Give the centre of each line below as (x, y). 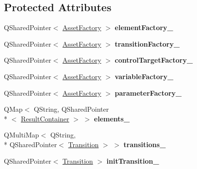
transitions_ (145, 144)
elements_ (112, 118)
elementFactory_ (144, 27)
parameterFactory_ (148, 93)
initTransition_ (133, 161)
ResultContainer (45, 118)
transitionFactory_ (147, 43)
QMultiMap (22, 135)
